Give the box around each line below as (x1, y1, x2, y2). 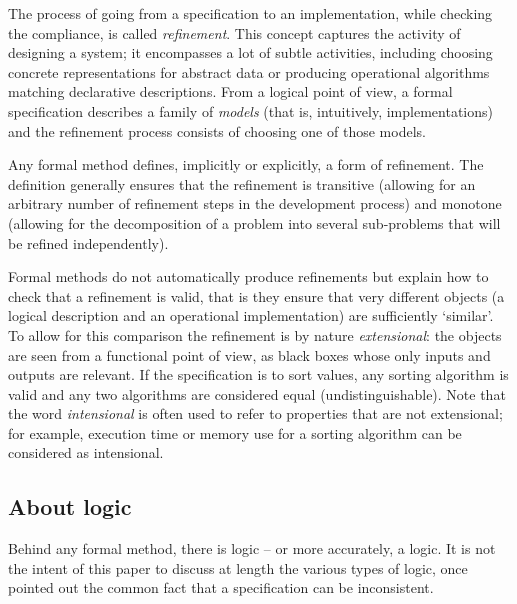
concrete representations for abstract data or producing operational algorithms (8, 61, 490, 82)
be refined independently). (8, 232, 169, 253)
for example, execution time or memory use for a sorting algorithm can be (8, 422, 462, 443)
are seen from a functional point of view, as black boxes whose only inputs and (8, 344, 491, 365)
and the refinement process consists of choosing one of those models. (8, 120, 426, 141)
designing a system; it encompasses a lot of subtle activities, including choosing (8, 42, 493, 63)
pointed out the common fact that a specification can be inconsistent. (8, 577, 434, 598)
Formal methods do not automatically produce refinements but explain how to (8, 266, 489, 287)
